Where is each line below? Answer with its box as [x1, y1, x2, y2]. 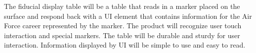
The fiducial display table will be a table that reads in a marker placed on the [4, 1, 240, 11]
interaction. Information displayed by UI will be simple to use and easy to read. [4, 40, 246, 50]
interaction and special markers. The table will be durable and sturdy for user [4, 30, 240, 40]
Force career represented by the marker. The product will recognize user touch [4, 20, 242, 31]
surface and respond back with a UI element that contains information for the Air [4, 10, 252, 21]
